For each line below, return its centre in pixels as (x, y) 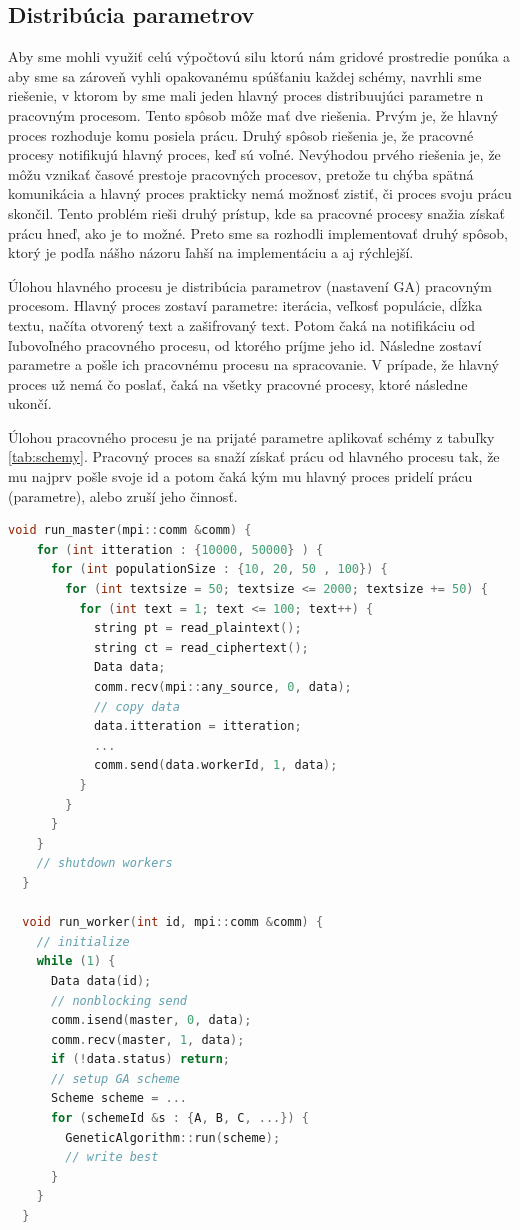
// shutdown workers (104, 863)
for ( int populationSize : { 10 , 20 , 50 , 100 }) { (219, 569)
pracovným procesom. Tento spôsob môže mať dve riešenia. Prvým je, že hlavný (253, 114)
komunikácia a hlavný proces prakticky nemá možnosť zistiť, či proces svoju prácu (260, 193)
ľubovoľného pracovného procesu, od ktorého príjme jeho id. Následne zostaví (245, 344)
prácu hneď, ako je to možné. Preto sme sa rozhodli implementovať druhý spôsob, (258, 232)
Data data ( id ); (101, 980)
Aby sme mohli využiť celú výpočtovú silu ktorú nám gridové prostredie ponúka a (259, 56)
